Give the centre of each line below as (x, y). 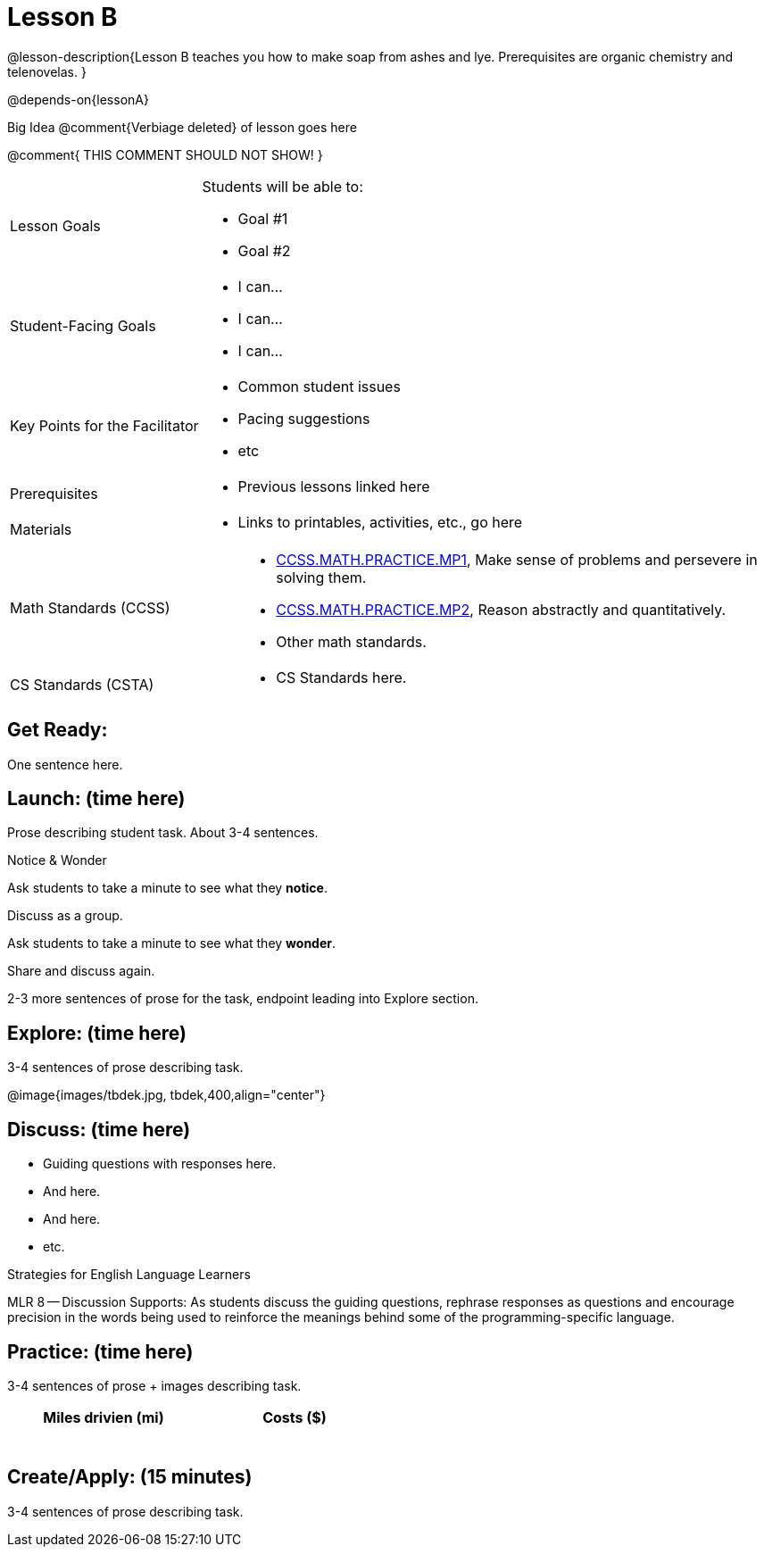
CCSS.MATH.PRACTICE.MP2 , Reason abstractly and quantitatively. (501, 609)
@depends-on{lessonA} (78, 99)
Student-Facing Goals (83, 325)
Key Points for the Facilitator (104, 425)
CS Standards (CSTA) (82, 684)
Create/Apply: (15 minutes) (130, 1477)
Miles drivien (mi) (104, 1417)
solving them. (321, 577)
